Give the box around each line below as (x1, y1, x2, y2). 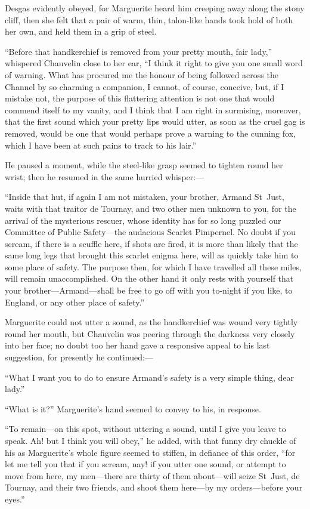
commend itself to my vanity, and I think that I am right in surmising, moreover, (5, 103, 301, 116)
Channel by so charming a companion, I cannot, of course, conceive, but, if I (5, 80, 284, 92)
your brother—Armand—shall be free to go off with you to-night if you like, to (5, 284, 293, 297)
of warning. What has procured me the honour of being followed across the (5, 68, 278, 81)
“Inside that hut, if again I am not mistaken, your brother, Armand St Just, (5, 190, 284, 203)
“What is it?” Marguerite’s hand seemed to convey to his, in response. (5, 402, 261, 415)
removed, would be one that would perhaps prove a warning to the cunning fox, (5, 127, 296, 139)
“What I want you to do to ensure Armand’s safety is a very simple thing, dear (5, 371, 294, 383)
